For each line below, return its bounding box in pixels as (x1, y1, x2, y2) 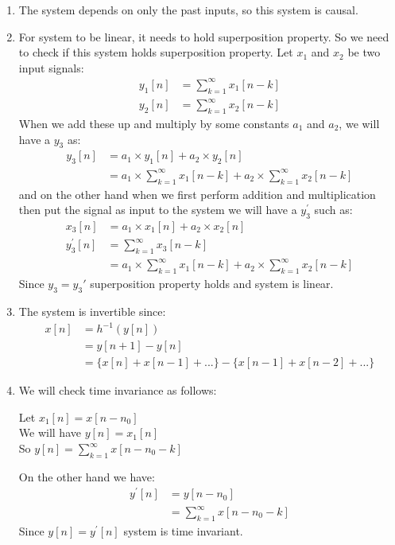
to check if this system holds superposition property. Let (18, 44, 293, 60)
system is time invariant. (123, 522, 243, 539)
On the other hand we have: (18, 468, 155, 485)
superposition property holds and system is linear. (90, 275, 334, 292)
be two (347, 44, 381, 60)
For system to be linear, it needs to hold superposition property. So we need (18, 28, 389, 45)
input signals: (18, 59, 84, 76)
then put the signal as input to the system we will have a (18, 201, 297, 218)
